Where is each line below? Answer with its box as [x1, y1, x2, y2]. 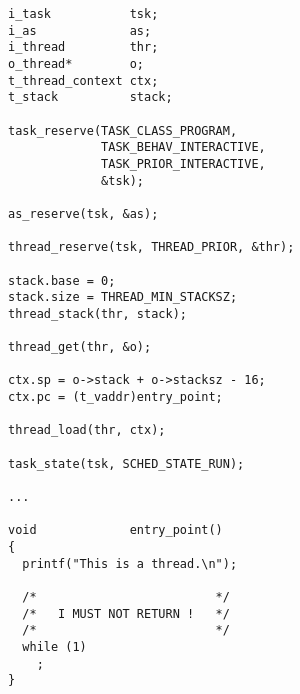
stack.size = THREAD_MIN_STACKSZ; [8, 290, 238, 305]
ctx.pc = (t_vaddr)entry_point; [8, 390, 223, 405]
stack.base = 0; [8, 273, 116, 288]
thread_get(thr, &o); [8, 340, 152, 355]
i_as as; [8, 23, 152, 38]
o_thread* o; [8, 56, 145, 71]
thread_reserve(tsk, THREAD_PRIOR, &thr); [8, 240, 295, 255]
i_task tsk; [8, 7, 159, 21]
